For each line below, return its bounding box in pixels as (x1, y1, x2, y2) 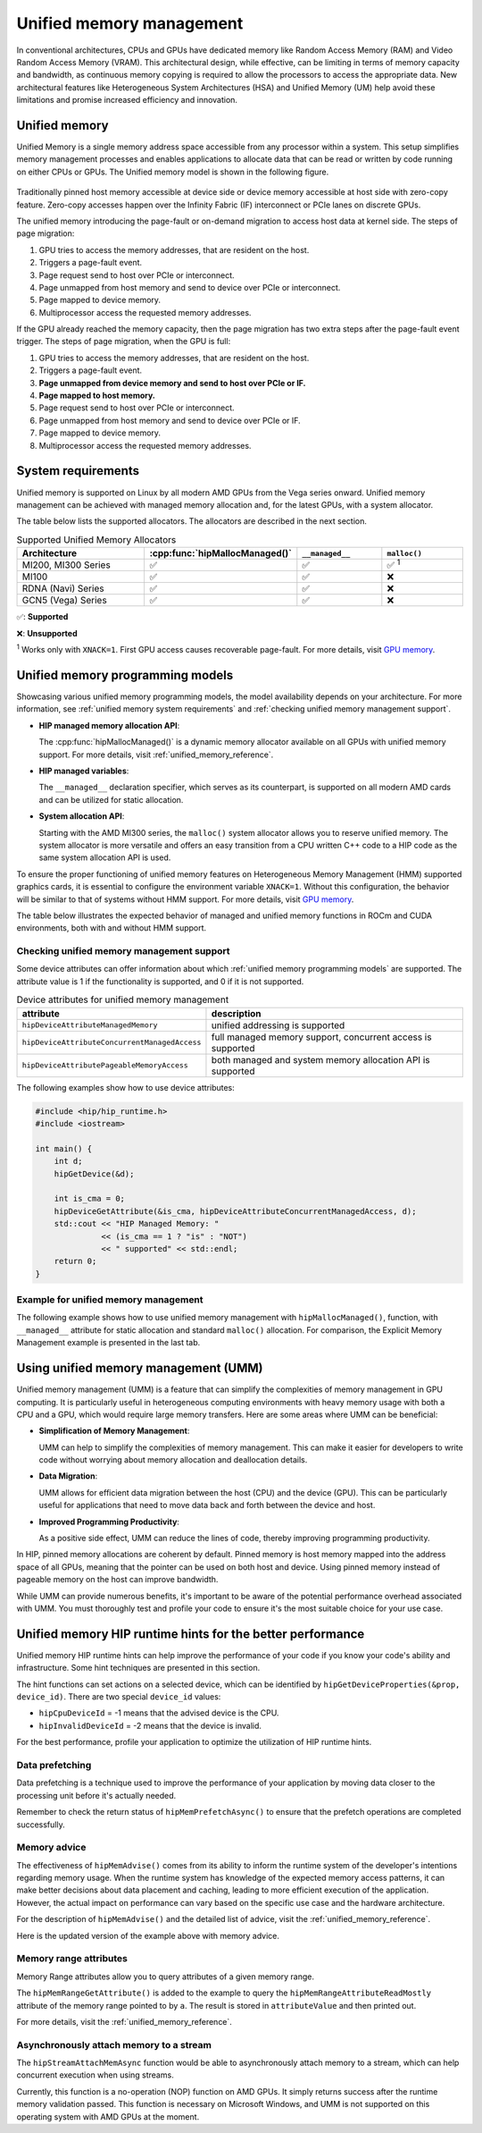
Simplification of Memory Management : (38, 1426, 190, 1437)
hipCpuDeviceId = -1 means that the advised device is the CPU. (38, 1707, 279, 1718)
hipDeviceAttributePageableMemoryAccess (21, 1060, 189, 1070)
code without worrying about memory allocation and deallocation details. (38, 1454, 308, 1465)
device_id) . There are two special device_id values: (16, 1691, 221, 1702)
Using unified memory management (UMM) (16, 1361, 263, 1376)
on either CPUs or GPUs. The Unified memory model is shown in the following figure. (16, 166, 329, 177)
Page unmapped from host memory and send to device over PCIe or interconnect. (38, 282, 341, 292)
